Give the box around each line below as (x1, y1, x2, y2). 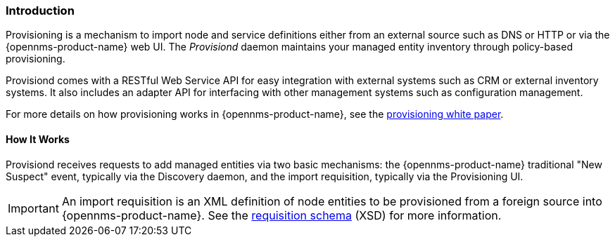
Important (8, 201, 59, 215)
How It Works (6, 133, 70, 145)
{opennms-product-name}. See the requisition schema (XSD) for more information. (61, 208, 502, 222)
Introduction (6, 4, 75, 18)
